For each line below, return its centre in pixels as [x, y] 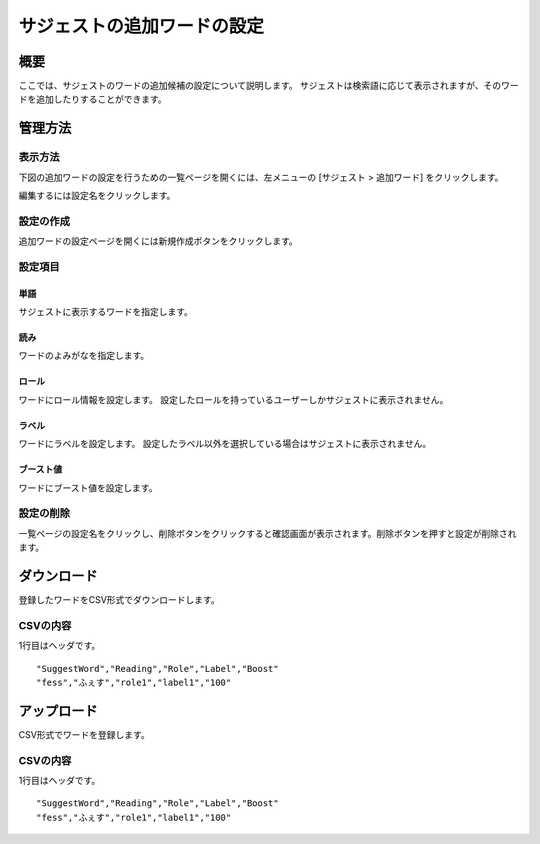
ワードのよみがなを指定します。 [84, 356]
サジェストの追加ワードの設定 [141, 26]
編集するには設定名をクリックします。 [97, 195]
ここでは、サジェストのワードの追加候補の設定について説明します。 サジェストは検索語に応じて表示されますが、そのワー [268, 86]
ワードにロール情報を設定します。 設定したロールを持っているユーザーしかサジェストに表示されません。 [233, 399]
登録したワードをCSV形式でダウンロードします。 [119, 600]
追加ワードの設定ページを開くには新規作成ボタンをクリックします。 [158, 241]
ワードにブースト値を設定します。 [88, 487]
